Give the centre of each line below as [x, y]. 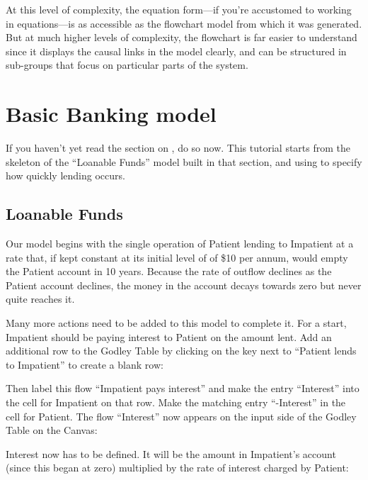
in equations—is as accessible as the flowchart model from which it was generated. [184, 23]
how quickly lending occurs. [65, 175]
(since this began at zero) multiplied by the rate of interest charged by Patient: [177, 468]
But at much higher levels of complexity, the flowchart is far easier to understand [182, 37]
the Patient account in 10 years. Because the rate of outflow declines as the [169, 271]
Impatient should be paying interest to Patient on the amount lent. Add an [169, 336]
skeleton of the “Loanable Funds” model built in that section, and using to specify [184, 161]
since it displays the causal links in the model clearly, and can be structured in [176, 51]
